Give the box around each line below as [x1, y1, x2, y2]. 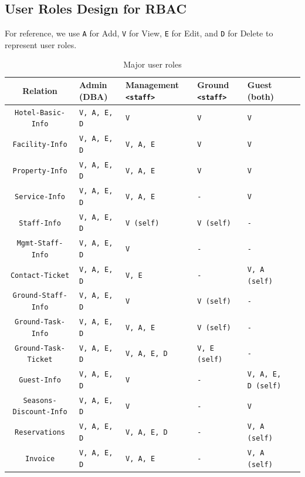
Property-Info [12, 166, 67, 175]
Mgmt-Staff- [16, 239, 63, 248]
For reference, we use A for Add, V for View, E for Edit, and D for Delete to [5, 27, 273, 39]
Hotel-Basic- [15, 108, 65, 117]
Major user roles [123, 58, 182, 70]
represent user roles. [5, 38, 77, 51]
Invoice [25, 454, 55, 463]
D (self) [247, 381, 282, 390]
